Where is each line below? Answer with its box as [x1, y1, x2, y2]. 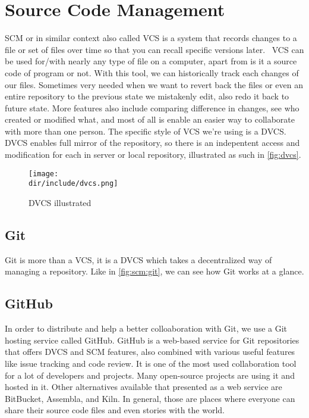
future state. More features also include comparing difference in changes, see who [5, 101, 299, 114]
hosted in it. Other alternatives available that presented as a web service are [5, 380, 282, 393]
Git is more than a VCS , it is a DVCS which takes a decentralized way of [5, 253, 272, 266]
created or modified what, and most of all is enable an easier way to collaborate [5, 113, 295, 126]
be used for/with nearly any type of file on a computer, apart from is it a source [5, 55, 297, 67]
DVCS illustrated [29, 196, 92, 208]
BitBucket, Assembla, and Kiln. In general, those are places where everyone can [5, 392, 295, 404]
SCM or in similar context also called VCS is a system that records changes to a [5, 32, 297, 44]
